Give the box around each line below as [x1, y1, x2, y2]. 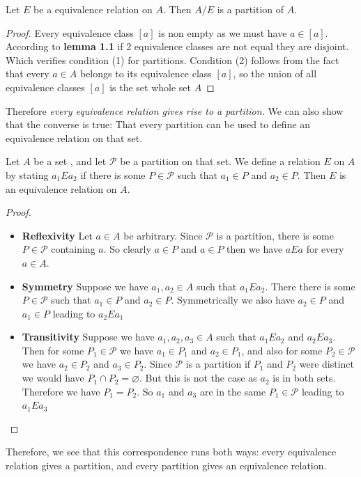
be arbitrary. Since [123, 228, 203, 242]
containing [51, 242, 95, 256]
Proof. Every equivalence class [6, 25, 134, 40]
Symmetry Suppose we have [22, 279, 148, 293]
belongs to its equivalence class [79, 66, 212, 81]
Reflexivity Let [22, 228, 93, 242]
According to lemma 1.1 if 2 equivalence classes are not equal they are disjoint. [6, 39, 349, 54]
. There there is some [265, 279, 355, 293]
